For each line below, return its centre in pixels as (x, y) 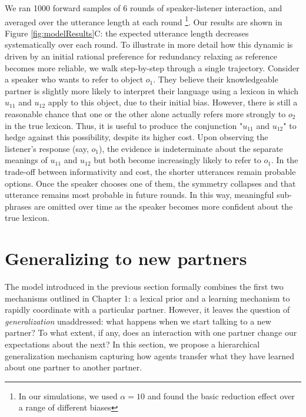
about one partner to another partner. (74, 367)
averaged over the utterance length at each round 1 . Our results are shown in (144, 21)
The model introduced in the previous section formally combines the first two (144, 287)
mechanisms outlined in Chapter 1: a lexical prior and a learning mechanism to (147, 298)
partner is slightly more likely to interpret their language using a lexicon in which (152, 90)
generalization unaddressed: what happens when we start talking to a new (138, 321)
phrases (18, 206)
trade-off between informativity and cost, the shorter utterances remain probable (150, 171)
